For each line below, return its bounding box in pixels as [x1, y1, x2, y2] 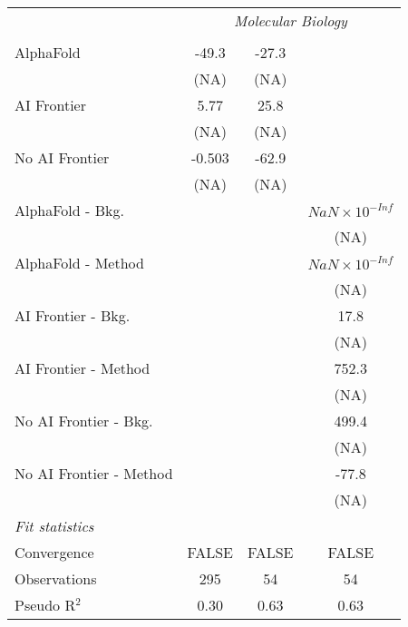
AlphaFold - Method [15, 252, 144, 273]
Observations [15, 568, 97, 589]
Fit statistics [15, 515, 94, 536]
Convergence [15, 542, 94, 563]
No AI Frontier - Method [15, 463, 173, 484]
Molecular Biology [233, 10, 347, 31]
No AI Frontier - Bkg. [15, 410, 153, 431]
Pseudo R [15, 594, 76, 615]
